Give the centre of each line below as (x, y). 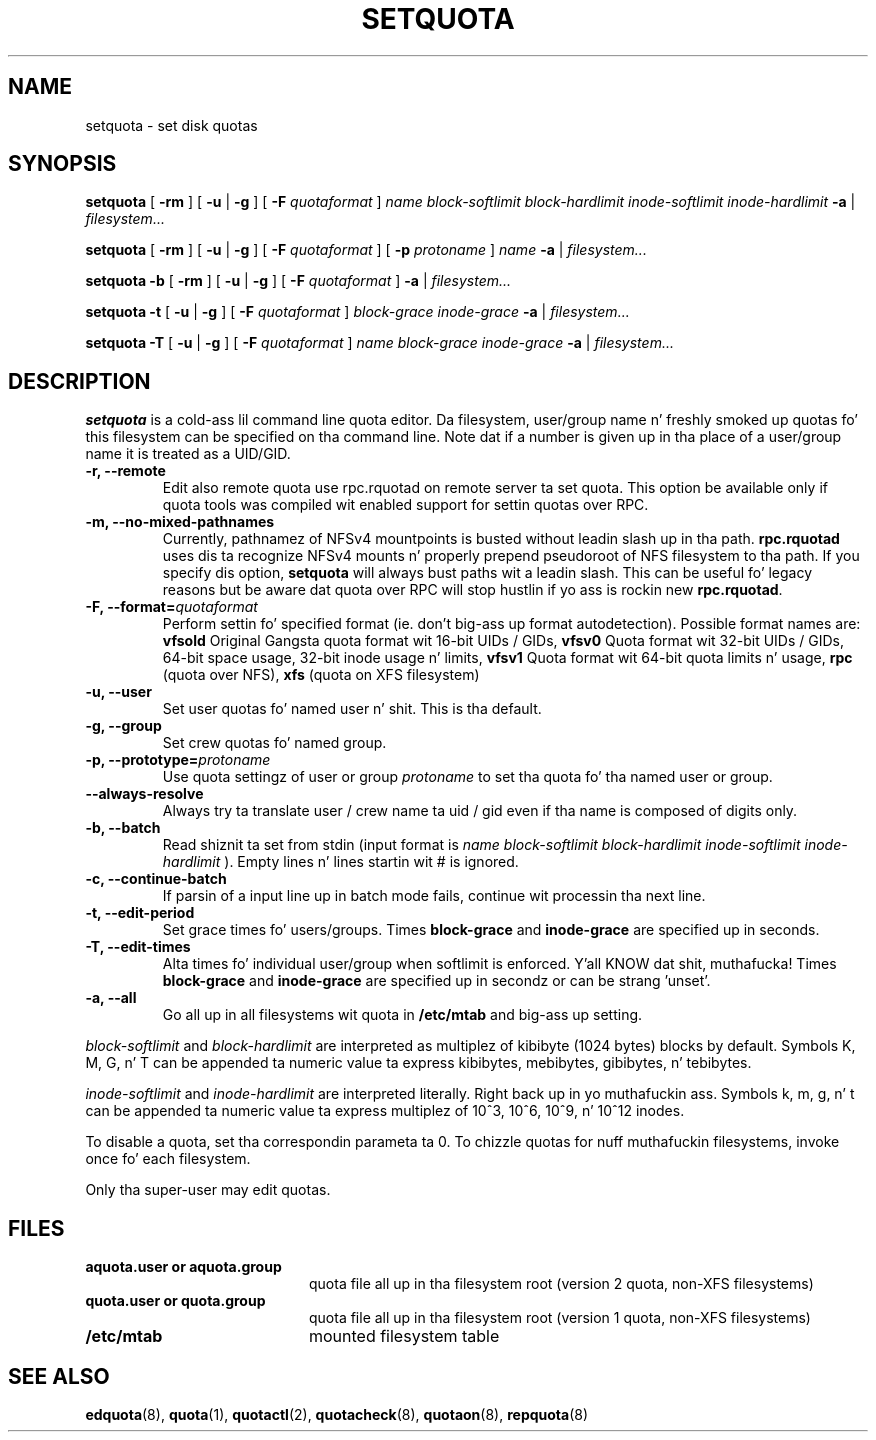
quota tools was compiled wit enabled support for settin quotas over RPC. (405, 505)
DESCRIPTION (79, 381)
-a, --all (111, 998)
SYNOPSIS (62, 164)
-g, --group (123, 726)
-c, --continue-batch (156, 879)
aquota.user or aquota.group (183, 1267)
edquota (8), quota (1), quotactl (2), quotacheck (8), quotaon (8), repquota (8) (337, 1414)
